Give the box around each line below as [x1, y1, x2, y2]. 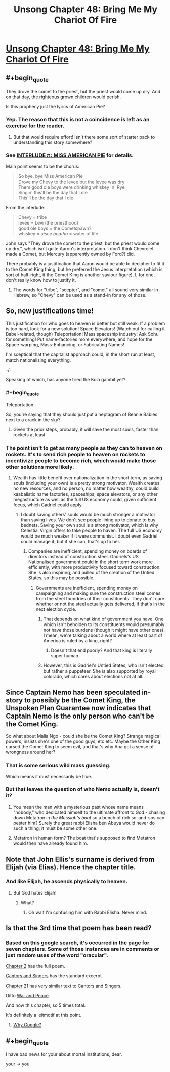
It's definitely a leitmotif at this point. [6, 1012, 82, 1018]
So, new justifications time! [6, 307, 94, 316]
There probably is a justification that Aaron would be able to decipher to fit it [6, 260, 165, 266]
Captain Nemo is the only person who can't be [6, 711, 155, 720]
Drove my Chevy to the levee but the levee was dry [18, 178, 125, 185]
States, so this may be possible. [28, 575, 95, 581]
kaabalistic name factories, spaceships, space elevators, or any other [13, 491, 158, 497]
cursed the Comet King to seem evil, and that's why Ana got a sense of [6, 744, 154, 750]
